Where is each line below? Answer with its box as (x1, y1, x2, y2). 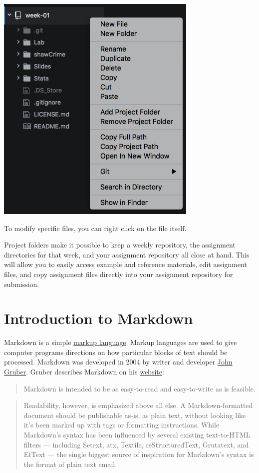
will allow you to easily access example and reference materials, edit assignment (4, 259, 248, 269)
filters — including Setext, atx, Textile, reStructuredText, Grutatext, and (23, 439, 249, 449)
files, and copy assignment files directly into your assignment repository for (4, 268, 233, 279)
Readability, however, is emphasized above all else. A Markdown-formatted (23, 400, 253, 410)
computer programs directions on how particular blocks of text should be (4, 346, 228, 357)
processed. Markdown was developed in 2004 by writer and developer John (4, 356, 233, 367)
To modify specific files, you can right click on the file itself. (4, 222, 187, 233)
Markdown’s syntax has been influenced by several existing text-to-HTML (23, 429, 251, 440)
